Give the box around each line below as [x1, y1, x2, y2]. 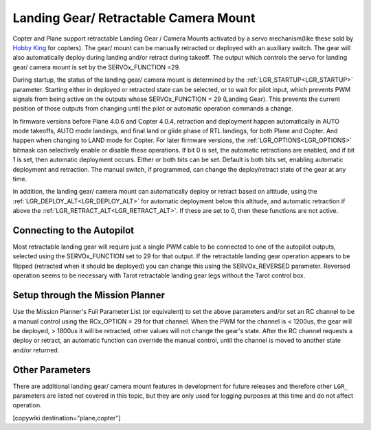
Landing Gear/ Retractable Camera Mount [12, 10, 256, 25]
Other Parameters [12, 364, 91, 376]
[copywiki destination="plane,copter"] [12, 414, 121, 422]
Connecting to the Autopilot [12, 225, 135, 236]
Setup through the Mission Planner [12, 289, 165, 302]
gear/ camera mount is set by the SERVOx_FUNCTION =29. [12, 63, 181, 71]
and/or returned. [12, 346, 60, 354]
